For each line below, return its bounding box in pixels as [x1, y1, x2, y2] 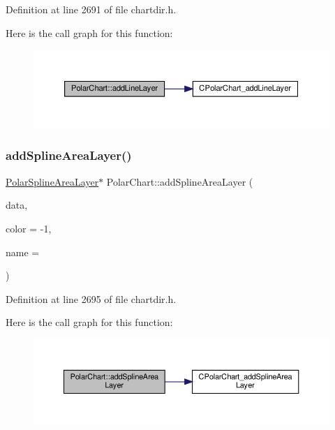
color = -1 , [6, 221, 52, 235]
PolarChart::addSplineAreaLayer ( [106, 174, 253, 188]
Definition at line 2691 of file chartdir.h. [6, 2, 177, 16]
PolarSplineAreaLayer [6, 174, 99, 188]
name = [6, 244, 40, 259]
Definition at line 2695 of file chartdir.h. [6, 291, 177, 306]
